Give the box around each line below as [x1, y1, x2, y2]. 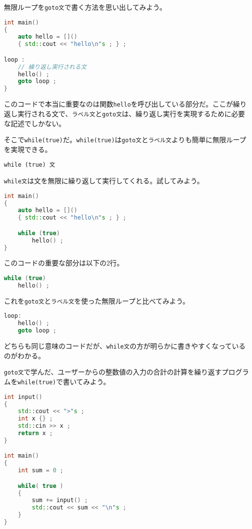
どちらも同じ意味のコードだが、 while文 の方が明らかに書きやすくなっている [4, 341, 246, 351]
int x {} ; [18, 415, 53, 422]
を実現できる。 [4, 144, 52, 154]
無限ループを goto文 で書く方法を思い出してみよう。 [4, 2, 167, 12]
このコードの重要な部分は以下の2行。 [4, 258, 124, 268]
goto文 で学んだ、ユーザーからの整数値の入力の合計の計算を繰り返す [4, 367, 222, 377]
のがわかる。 [4, 350, 45, 360]
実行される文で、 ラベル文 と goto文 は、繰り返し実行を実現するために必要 [17, 108, 245, 118]
